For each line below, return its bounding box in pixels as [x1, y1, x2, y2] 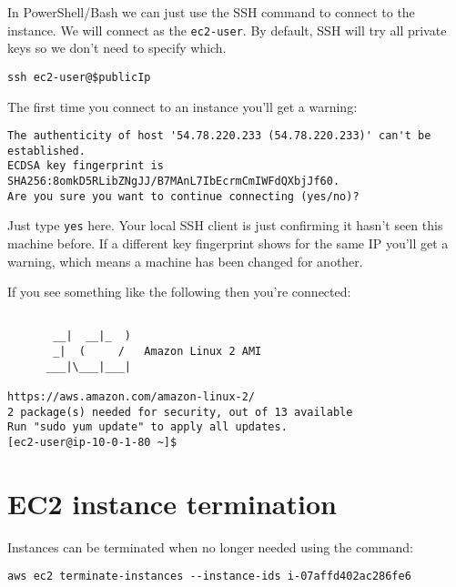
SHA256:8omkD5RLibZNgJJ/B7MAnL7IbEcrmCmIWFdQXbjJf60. [7, 175, 340, 188]
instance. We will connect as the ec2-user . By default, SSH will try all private [7, 20, 447, 39]
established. [7, 144, 86, 157]
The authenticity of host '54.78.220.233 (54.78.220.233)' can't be [7, 129, 431, 143]
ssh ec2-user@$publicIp [7, 70, 151, 84]
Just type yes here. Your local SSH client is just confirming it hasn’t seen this [7, 216, 443, 235]
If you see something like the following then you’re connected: [7, 282, 351, 301]
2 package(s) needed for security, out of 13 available [7, 405, 353, 419]
